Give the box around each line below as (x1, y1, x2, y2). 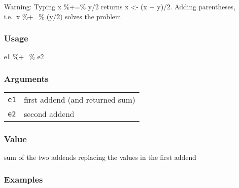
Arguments (4, 72, 49, 84)
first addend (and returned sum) (24, 94, 136, 106)
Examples (4, 173, 43, 185)
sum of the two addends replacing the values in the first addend (4, 152, 197, 162)
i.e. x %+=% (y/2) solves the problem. (4, 11, 123, 21)
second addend (24, 108, 74, 120)
